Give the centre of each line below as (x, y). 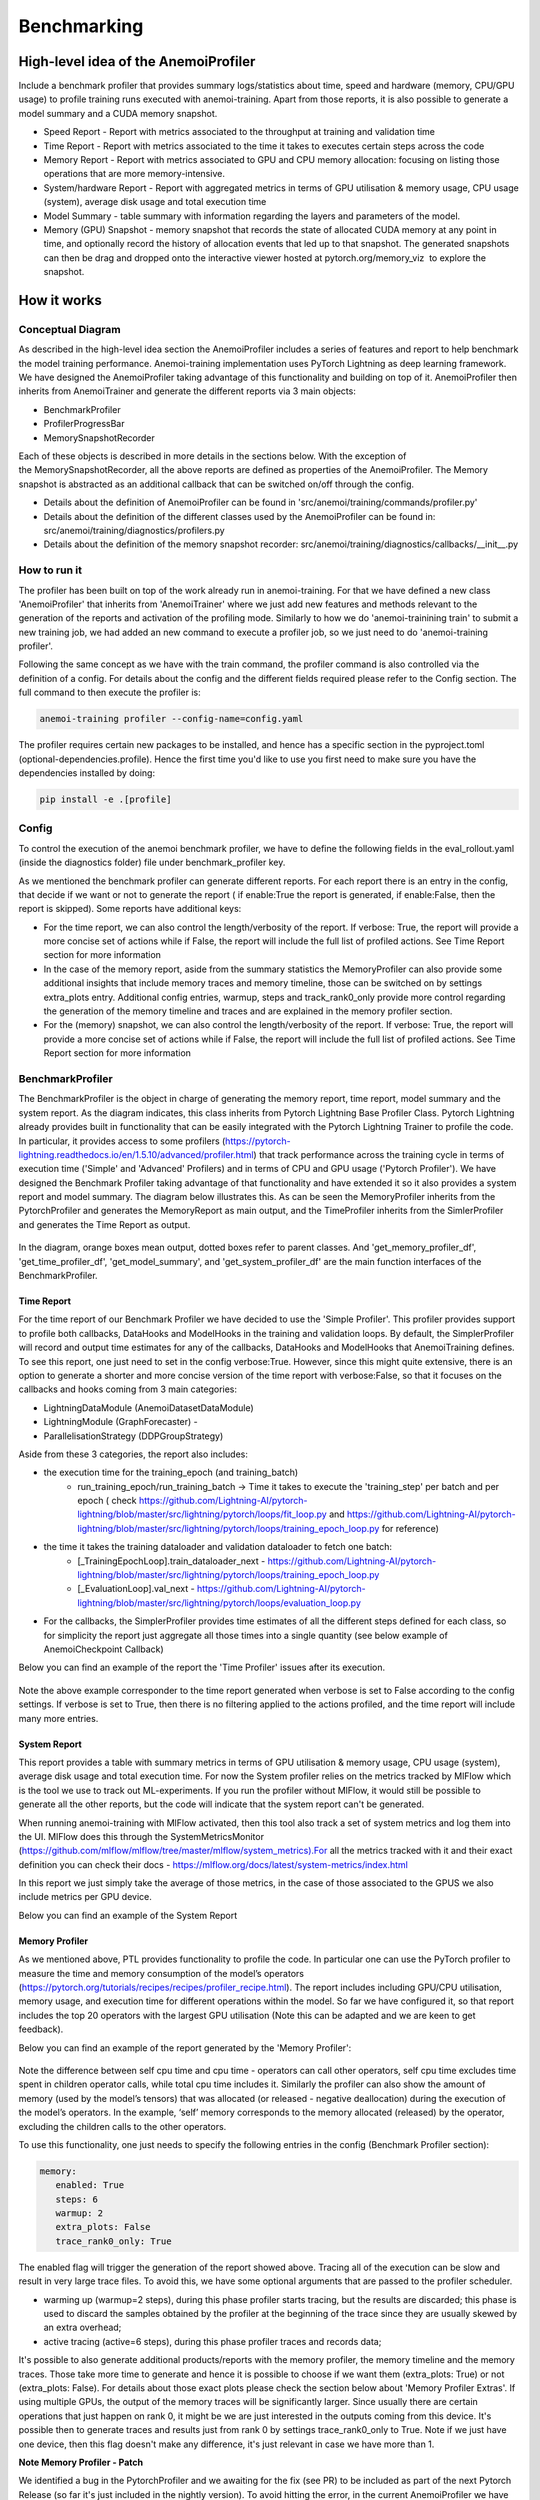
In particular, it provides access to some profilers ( (122, 1141)
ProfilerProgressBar (84, 424)
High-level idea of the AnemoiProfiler (137, 61)
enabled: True (90, 2185)
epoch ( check (107, 1501)
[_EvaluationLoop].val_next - (136, 1589)
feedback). (41, 2029)
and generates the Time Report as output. (104, 1224)
